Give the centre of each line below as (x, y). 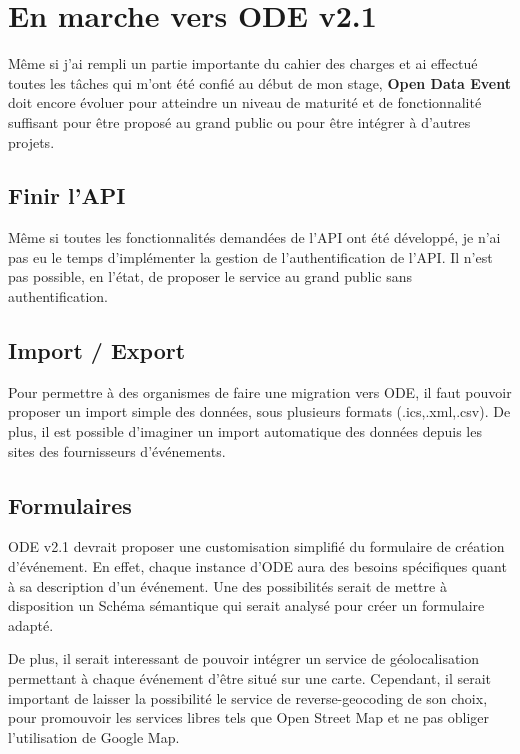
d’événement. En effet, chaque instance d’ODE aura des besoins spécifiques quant (257, 566)
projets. (31, 141)
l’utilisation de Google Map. (94, 736)
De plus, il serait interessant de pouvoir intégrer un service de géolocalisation (244, 658)
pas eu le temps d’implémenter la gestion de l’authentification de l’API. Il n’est (250, 256)
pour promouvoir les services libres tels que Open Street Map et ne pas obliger (248, 717)
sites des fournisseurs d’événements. (117, 450)
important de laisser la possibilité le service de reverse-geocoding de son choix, (248, 697)
